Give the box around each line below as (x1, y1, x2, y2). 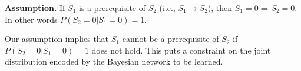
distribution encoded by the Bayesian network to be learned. (5, 55, 223, 68)
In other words (5, 13, 58, 25)
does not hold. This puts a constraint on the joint (91, 44, 271, 56)
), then (207, 2, 233, 13)
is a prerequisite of (78, 2, 145, 13)
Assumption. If (5, 2, 65, 13)
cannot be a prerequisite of (122, 33, 219, 45)
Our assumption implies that (5, 33, 109, 45)
